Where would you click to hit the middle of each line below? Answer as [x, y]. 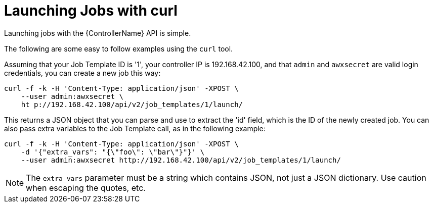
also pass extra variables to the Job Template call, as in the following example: [135, 128]
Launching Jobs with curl [91, 11]
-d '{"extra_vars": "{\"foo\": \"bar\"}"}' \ [113, 152]
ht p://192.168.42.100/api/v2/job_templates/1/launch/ [132, 104]
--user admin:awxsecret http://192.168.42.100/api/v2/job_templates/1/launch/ [181, 160]
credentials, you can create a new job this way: [82, 73]
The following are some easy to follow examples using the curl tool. [119, 48]
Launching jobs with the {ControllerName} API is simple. [98, 33]
